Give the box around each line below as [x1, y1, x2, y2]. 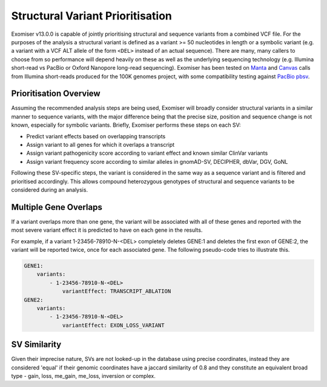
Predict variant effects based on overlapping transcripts [26, 132, 166, 140]
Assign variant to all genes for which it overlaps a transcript [26, 141, 175, 148]
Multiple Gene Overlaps [11, 202, 102, 212]
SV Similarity [11, 340, 62, 350]
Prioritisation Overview [11, 89, 101, 99]
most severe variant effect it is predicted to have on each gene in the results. [11, 226, 203, 234]
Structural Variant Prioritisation [11, 9, 173, 22]
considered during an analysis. [11, 186, 88, 193]
